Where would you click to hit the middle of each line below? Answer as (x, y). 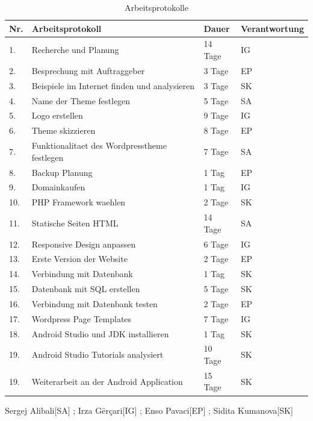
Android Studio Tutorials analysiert (98, 354)
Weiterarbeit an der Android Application (107, 381)
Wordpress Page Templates (82, 318)
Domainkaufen (58, 187)
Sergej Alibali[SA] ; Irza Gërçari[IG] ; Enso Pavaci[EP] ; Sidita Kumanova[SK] (149, 410)
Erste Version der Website (79, 259)
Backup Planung (62, 172)
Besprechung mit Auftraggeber (88, 70)
